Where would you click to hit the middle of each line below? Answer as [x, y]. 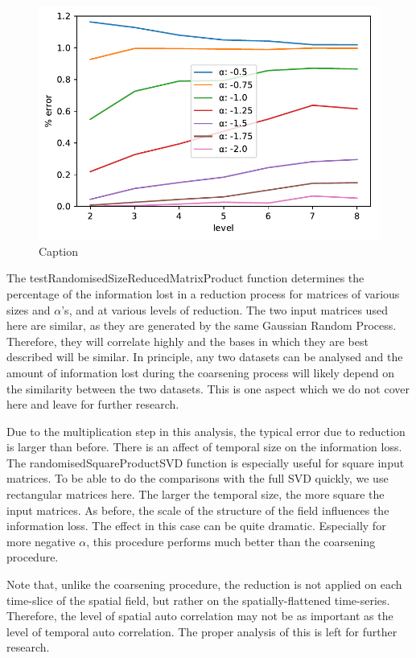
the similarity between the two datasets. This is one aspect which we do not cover [208, 388]
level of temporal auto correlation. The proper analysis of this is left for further [202, 631]
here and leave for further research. [93, 404]
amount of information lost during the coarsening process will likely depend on [200, 372]
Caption [59, 251]
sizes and [29, 309]
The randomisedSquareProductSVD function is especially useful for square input [206, 462]
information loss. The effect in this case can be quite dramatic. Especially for [196, 526]
